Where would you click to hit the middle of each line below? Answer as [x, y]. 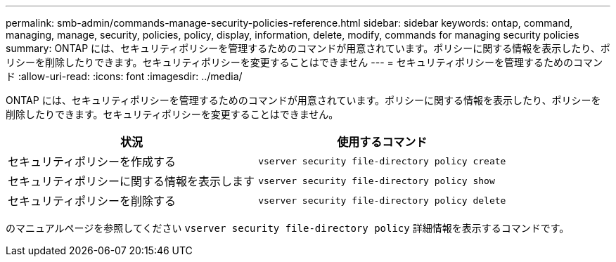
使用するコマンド [382, 142]
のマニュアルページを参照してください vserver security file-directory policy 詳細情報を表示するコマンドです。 [288, 228]
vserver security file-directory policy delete [382, 200]
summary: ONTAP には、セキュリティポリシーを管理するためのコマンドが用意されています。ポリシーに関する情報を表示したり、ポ [308, 48]
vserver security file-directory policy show [377, 181]
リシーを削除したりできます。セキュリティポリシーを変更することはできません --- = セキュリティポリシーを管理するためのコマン [304, 62]
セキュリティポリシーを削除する [92, 201]
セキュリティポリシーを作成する [92, 162]
